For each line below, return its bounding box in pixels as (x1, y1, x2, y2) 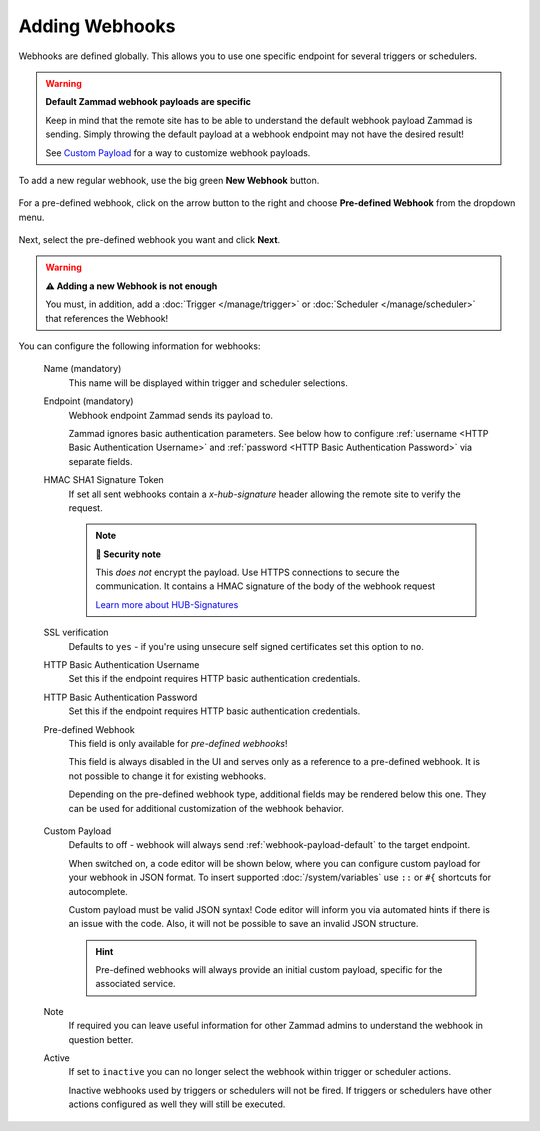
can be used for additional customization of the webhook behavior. (68, 802, 344, 814)
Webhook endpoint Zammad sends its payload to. (68, 409, 274, 421)
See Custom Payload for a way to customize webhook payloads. (45, 146, 311, 159)
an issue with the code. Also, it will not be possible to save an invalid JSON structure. (68, 918, 419, 930)
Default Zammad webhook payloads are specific (45, 96, 252, 108)
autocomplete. (68, 885, 129, 897)
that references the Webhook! (45, 312, 169, 324)
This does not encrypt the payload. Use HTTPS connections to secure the (95, 566, 400, 579)
